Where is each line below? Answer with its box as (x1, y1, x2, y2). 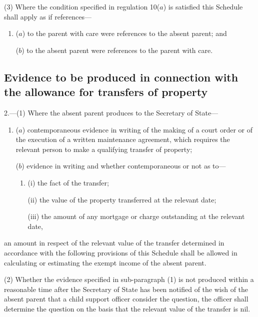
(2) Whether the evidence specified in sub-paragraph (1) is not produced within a (4, 274, 254, 284)
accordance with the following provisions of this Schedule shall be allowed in (4, 247, 237, 257)
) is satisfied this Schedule (163, 1, 243, 11)
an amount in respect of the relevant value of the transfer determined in (4, 237, 224, 248)
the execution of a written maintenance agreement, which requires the (15, 134, 230, 144)
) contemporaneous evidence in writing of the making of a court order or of (22, 124, 253, 134)
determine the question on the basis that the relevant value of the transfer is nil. (4, 303, 250, 313)
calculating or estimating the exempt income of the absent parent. (4, 257, 206, 267)
